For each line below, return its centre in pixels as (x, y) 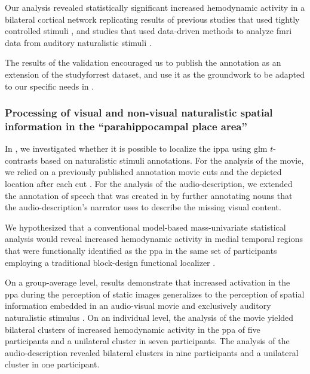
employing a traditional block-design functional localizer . (110, 262)
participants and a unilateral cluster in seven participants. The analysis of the (147, 341)
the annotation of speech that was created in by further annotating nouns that (149, 195)
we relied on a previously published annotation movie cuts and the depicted (143, 172)
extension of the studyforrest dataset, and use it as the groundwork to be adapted (155, 74)
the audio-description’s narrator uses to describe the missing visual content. (143, 207)
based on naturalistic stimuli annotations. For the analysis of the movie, (172, 160)
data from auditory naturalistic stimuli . (78, 42)
